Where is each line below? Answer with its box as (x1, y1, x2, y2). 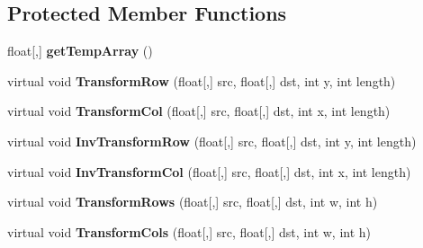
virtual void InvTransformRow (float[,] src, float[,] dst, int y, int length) (7, 131, 417, 150)
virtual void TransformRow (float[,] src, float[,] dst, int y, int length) (7, 71, 396, 90)
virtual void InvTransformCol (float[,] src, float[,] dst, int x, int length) (7, 162, 411, 181)
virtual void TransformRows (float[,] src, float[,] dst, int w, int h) (7, 192, 378, 211)
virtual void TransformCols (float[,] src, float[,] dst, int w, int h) (7, 222, 372, 241)
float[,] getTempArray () (7, 41, 153, 60)
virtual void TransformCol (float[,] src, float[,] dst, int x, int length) (7, 102, 391, 120)
